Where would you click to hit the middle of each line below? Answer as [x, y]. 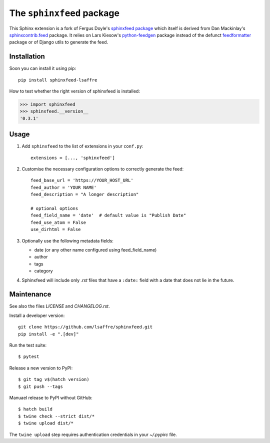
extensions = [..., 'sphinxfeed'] [73, 158]
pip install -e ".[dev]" [48, 334]
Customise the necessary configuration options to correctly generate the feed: [103, 169]
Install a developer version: [37, 315]
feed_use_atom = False [58, 222]
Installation [27, 57]
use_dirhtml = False [56, 229]
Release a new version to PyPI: [41, 368]
